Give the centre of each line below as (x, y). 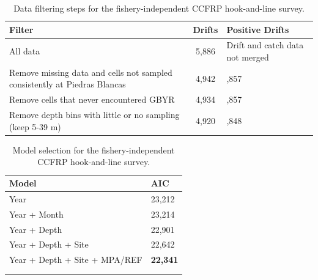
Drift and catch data (265, 45)
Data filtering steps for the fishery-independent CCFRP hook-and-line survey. (159, 8)
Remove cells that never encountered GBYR (92, 99)
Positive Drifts (258, 29)
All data (25, 51)
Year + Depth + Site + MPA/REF (76, 260)
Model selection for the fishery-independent (94, 149)
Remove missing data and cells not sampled (91, 72)
